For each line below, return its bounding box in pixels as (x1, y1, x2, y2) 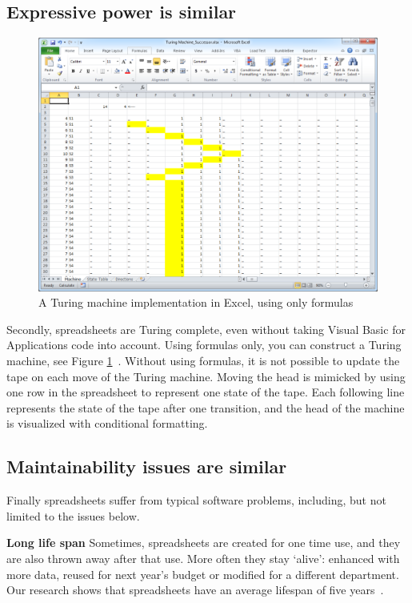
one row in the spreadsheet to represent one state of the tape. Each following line (6, 384, 405, 400)
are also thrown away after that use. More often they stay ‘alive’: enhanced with (6, 550, 400, 566)
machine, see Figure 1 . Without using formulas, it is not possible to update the (6, 352, 400, 369)
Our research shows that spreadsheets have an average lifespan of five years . (6, 581, 384, 598)
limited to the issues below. (6, 507, 140, 524)
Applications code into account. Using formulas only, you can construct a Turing (6, 336, 402, 353)
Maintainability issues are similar (6, 454, 287, 479)
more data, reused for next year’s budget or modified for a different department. (6, 565, 399, 582)
